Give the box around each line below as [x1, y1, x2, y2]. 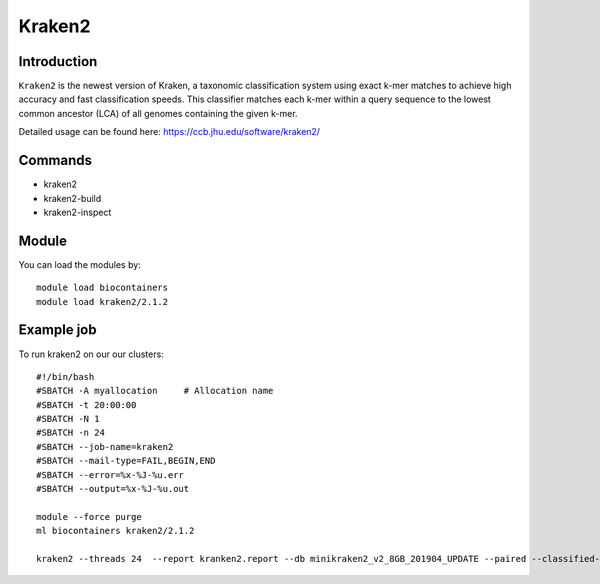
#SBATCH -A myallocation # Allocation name [36, 385, 274, 397]
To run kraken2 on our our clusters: [18, 348, 164, 360]
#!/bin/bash [36, 371, 95, 382]
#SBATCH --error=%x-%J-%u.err [36, 469, 185, 480]
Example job [18, 321, 97, 339]
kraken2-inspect [43, 206, 112, 218]
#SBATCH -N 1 [36, 413, 100, 425]
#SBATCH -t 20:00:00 [36, 399, 137, 410]
